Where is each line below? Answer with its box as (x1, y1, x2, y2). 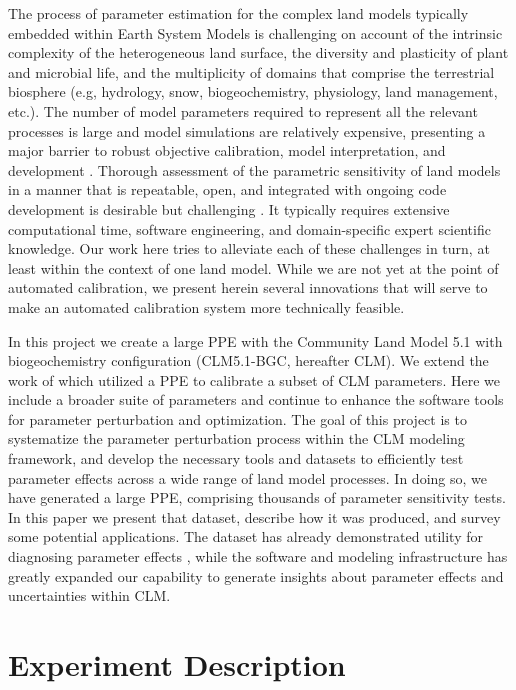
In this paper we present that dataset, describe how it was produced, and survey (8, 506, 501, 527)
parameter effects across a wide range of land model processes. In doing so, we (8, 467, 487, 488)
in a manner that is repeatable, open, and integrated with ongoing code (8, 179, 447, 200)
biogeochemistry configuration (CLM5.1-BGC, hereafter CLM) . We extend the (8, 350, 489, 371)
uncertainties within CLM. (8, 585, 171, 606)
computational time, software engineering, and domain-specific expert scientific (8, 218, 491, 239)
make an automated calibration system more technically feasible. (8, 296, 405, 317)
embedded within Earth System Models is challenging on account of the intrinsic (8, 22, 503, 43)
